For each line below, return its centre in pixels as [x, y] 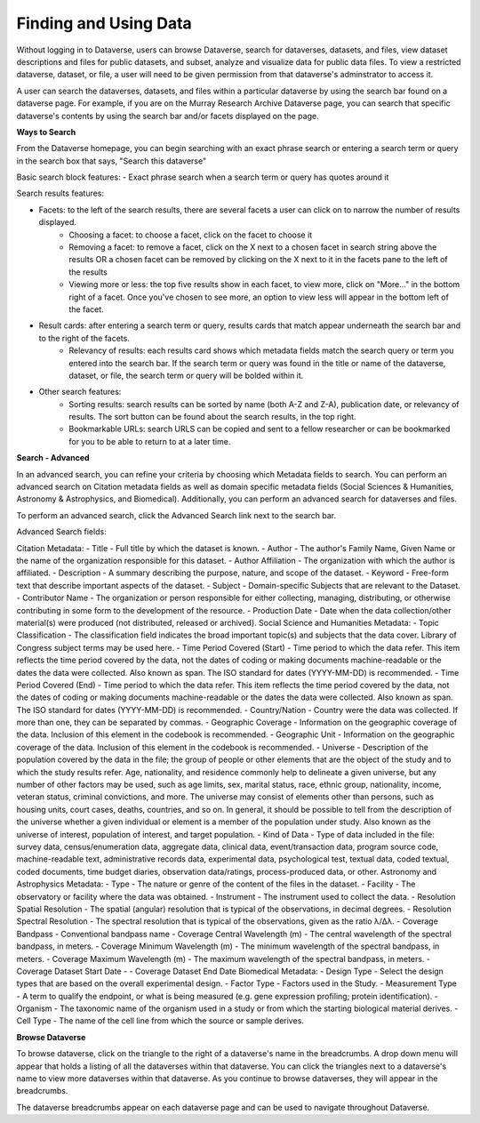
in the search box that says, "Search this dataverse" [112, 161]
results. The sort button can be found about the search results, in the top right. [212, 417]
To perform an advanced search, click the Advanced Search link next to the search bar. [176, 515]
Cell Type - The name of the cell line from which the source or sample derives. [160, 1021]
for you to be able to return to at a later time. [150, 441]
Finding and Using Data [104, 23]
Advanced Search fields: [61, 532]
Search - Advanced [53, 458]
